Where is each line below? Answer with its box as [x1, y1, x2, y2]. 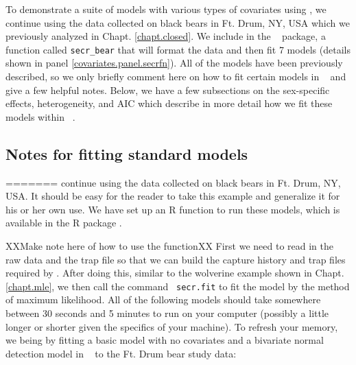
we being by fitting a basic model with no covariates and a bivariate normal [5, 333, 324, 347]
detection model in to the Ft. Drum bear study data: [5, 346, 237, 360]
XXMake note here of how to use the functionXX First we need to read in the [5, 238, 333, 252]
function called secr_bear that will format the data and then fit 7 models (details [5, 42, 351, 56]
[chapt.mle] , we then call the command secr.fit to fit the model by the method [5, 279, 350, 293]
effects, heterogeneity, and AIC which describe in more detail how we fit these [5, 96, 333, 110]
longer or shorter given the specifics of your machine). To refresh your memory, [5, 319, 338, 333]
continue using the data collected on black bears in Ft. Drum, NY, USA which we [5, 15, 350, 30]
